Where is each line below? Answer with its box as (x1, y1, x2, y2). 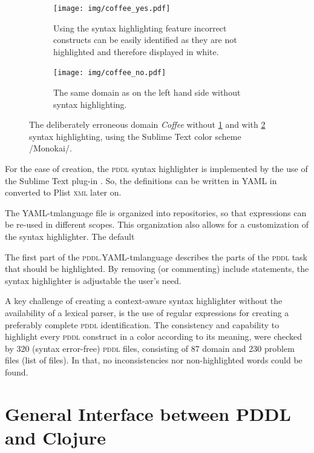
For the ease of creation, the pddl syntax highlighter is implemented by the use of (5, 162, 308, 175)
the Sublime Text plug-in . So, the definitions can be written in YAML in (5, 174, 277, 187)
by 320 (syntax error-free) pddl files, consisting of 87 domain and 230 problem (5, 342, 295, 354)
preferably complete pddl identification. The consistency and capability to (5, 318, 280, 331)
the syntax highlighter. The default (5, 230, 135, 243)
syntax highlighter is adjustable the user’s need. (5, 274, 182, 286)
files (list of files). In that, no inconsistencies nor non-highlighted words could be (5, 354, 303, 366)
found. (5, 365, 28, 378)
